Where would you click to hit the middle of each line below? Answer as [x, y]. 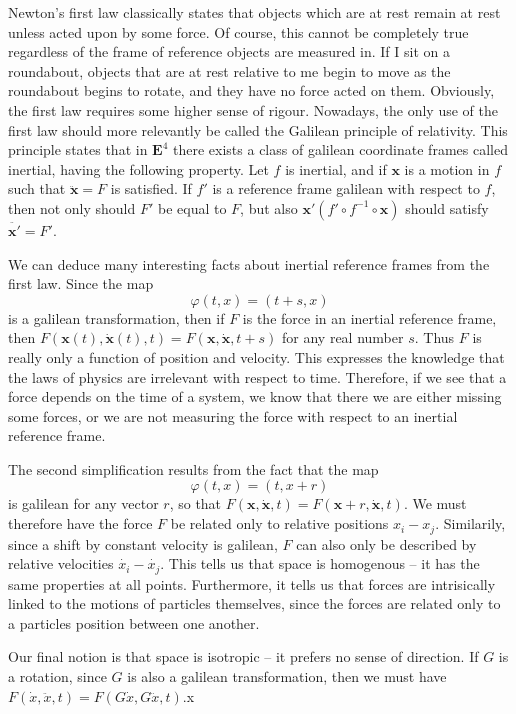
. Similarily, [470, 523]
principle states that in [78, 149]
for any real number [343, 337]
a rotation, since [57, 675]
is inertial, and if [336, 168]
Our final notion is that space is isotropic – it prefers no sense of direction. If [243, 656]
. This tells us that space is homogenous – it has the [320, 563]
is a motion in [447, 168]
